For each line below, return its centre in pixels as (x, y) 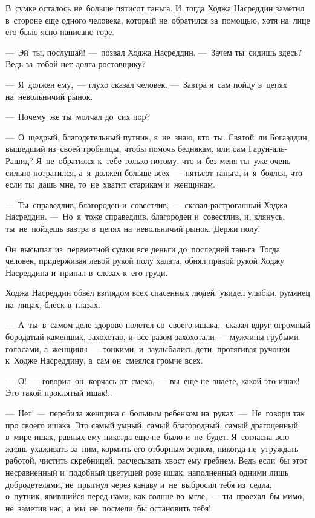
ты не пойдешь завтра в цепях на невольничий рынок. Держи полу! (133, 228)
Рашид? (20, 160)
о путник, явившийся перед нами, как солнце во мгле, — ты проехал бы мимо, (155, 496)
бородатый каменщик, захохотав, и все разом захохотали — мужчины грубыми (152, 337)
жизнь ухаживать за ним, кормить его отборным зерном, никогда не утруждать (152, 448)
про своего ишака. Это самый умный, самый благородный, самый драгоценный (152, 425)
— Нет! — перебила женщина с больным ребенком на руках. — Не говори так (155, 413)
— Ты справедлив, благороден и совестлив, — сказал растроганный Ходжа (146, 204)
